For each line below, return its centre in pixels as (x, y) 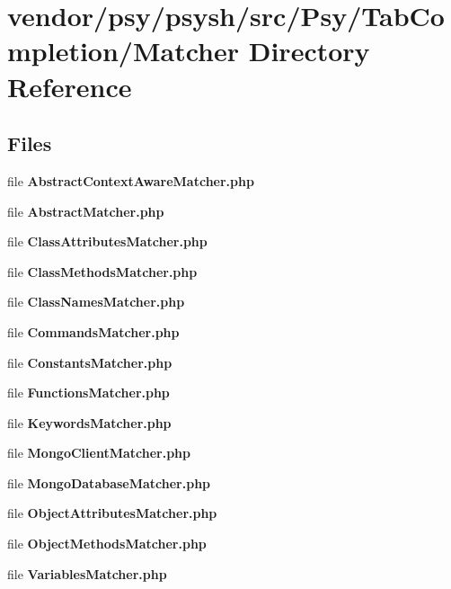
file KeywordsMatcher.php (89, 422)
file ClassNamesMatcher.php (96, 302)
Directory (309, 51)
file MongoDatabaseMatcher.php (109, 482)
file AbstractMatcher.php (86, 211)
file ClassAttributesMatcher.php (107, 241)
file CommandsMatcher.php (93, 331)
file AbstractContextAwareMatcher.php (131, 180)
